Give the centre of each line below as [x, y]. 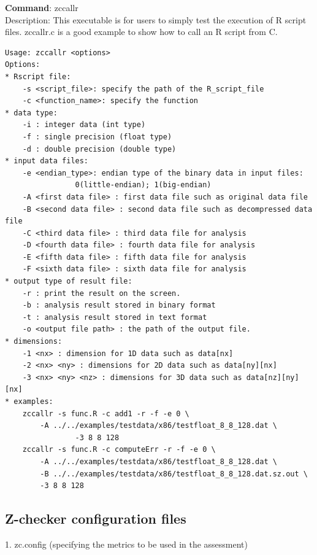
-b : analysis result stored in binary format [119, 305]
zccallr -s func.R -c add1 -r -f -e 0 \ [106, 413]
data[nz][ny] [273, 377]
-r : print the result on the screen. [101, 293]
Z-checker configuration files [96, 518]
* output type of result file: [69, 281]
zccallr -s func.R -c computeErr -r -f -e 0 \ [119, 450]
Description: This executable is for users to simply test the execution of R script [156, 19]
